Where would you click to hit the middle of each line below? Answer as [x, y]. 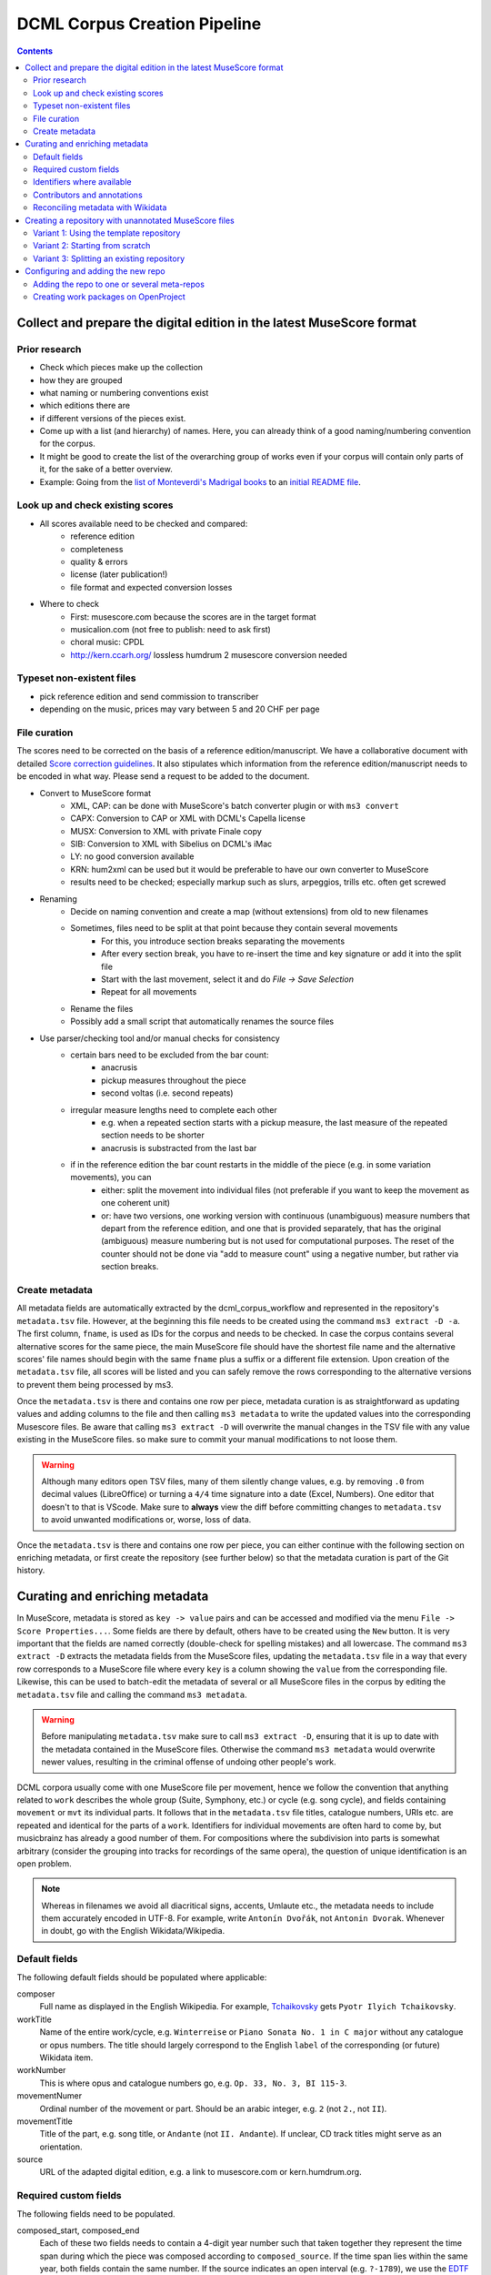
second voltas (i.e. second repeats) [167, 1093]
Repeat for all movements [149, 992]
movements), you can [111, 1178]
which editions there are [85, 406]
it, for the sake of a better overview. [106, 470]
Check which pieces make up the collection [121, 368]
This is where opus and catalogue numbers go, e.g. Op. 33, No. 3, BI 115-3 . [193, 2083]
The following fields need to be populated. [96, 2214]
